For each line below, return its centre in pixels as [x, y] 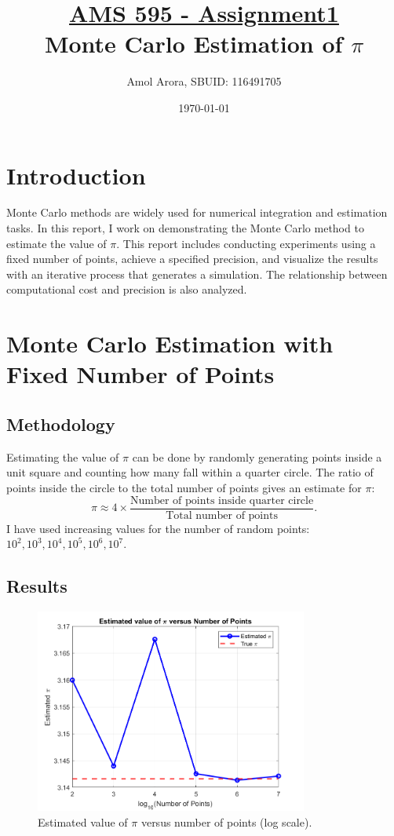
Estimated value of [83, 821]
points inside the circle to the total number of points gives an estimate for [184, 487]
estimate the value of [57, 243]
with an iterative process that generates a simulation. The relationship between [197, 274]
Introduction [76, 175]
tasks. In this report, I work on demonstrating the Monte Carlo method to [185, 228]
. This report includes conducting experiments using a [246, 243]
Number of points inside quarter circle [222, 500]
